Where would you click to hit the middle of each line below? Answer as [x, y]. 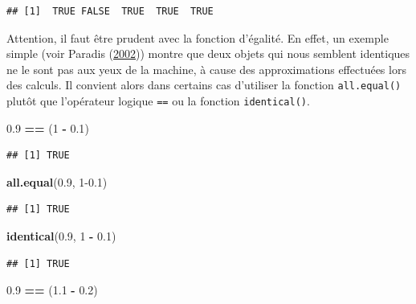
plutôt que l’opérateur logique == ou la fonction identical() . [158, 101]
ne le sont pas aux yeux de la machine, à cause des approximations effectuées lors [206, 69]
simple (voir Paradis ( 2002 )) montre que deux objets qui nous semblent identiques [208, 53]
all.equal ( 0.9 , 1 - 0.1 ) [57, 181]
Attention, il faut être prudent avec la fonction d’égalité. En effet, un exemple [198, 37]
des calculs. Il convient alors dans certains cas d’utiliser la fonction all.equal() [204, 85]
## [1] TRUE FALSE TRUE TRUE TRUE [110, 11]
